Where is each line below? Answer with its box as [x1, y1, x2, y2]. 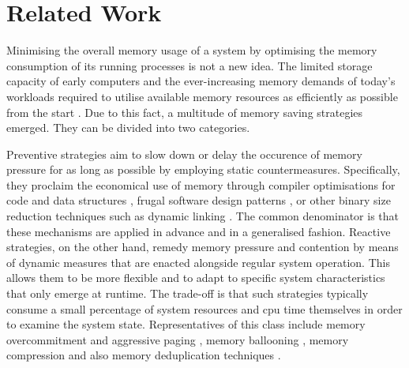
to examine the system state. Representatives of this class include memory [6, 316, 366, 332]
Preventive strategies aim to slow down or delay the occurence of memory [6, 145, 362, 162]
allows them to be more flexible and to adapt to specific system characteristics [6, 269, 385, 286]
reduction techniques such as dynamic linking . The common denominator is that [6, 208, 400, 224]
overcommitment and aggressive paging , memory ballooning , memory [6, 331, 349, 347]
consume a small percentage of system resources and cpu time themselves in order [6, 300, 403, 317]
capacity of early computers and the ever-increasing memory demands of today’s [6, 73, 396, 89]
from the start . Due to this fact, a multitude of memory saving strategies [6, 103, 363, 120]
